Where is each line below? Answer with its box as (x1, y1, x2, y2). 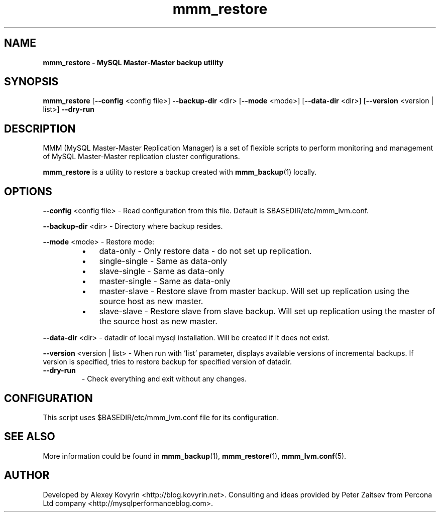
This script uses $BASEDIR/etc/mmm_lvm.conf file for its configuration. (43, 413, 279, 422)
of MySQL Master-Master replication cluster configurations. (43, 152, 240, 161)
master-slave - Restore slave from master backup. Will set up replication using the (99, 286, 409, 297)
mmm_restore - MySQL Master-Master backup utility (43, 58, 224, 67)
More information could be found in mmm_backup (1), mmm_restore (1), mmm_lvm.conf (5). (43, 451, 347, 460)
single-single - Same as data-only (99, 256, 228, 267)
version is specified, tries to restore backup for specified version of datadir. (43, 357, 292, 366)
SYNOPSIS (4, 75, 59, 88)
